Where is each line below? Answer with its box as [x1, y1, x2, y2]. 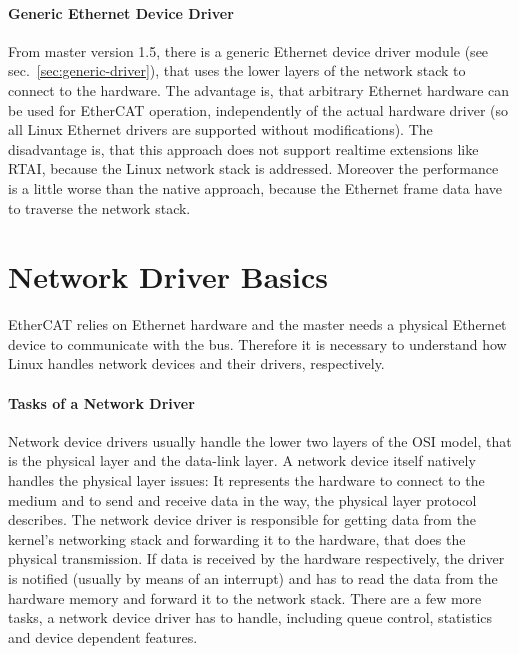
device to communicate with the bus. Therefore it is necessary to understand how [8, 333, 507, 354]
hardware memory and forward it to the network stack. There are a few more [8, 587, 482, 608]
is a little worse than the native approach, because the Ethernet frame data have [8, 177, 503, 198]
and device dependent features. [8, 626, 198, 647]
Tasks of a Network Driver [8, 392, 195, 413]
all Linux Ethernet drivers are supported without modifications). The [8, 119, 433, 140]
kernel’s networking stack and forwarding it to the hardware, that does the [8, 528, 466, 549]
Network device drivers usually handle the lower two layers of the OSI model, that [8, 430, 512, 451]
